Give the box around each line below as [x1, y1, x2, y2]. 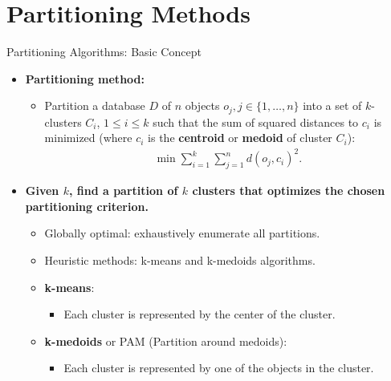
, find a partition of [68, 182, 178, 199]
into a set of [303, 97, 362, 114]
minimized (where [44, 129, 132, 146]
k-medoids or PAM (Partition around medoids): [44, 332, 287, 349]
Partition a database [44, 97, 145, 114]
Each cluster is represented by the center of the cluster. [63, 306, 336, 322]
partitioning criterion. [25, 197, 149, 214]
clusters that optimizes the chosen [192, 182, 385, 199]
